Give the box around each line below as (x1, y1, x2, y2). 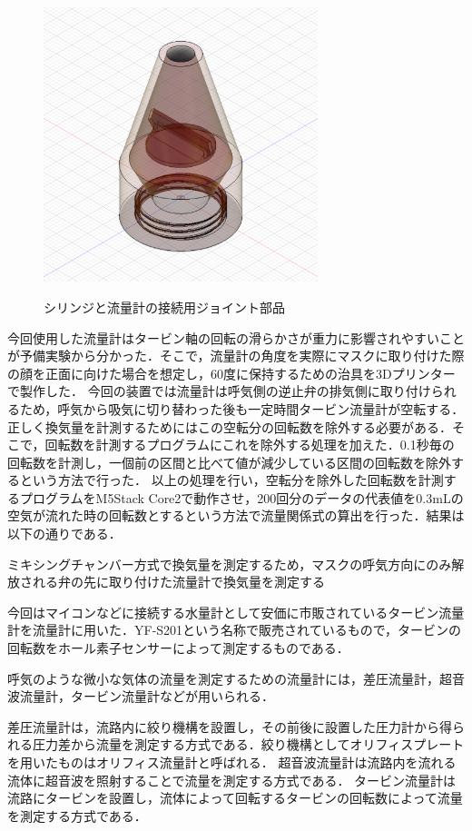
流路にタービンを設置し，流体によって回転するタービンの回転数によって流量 (7, 788, 463, 807)
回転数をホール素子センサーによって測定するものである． (7, 638, 349, 658)
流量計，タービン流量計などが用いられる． (19, 687, 274, 706)
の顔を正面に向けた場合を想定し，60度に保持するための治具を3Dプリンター (7, 363, 456, 382)
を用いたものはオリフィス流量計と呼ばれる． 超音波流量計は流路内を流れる (7, 753, 457, 772)
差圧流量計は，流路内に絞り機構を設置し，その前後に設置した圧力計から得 (7, 717, 452, 736)
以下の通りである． (7, 524, 122, 543)
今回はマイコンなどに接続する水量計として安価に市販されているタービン (7, 602, 439, 621)
